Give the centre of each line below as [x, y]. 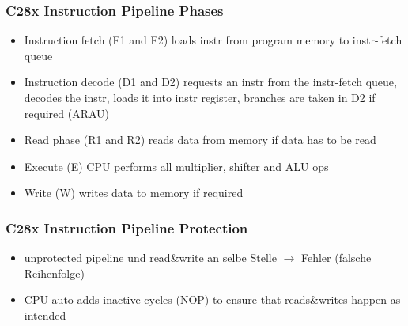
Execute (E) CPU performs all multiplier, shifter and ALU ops [176, 166]
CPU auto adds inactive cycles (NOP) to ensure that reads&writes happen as [212, 299]
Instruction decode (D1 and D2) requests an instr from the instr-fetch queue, [210, 82]
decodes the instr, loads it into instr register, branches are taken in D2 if [200, 97]
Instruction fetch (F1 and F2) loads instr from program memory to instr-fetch [213, 40]
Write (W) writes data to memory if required [134, 193]
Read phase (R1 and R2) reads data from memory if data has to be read [200, 140]
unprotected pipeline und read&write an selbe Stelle [150, 258]
